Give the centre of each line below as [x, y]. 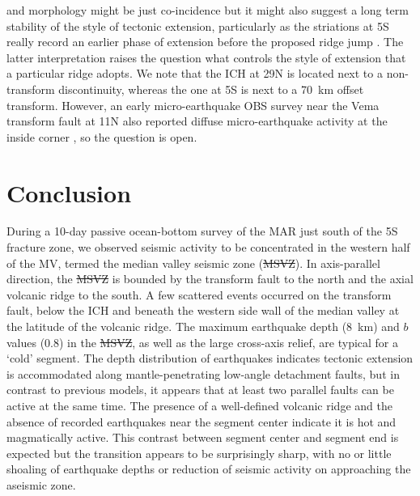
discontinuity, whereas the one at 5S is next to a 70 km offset [211, 89]
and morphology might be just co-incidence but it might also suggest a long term [208, 10]
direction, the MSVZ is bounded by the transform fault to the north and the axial [210, 279]
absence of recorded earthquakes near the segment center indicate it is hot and [202, 421]
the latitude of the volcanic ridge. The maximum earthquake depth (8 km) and [203, 326]
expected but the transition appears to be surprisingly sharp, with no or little [199, 453]
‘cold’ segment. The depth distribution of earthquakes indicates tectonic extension [210, 358]
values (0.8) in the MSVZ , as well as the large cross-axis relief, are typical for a [203, 342]
